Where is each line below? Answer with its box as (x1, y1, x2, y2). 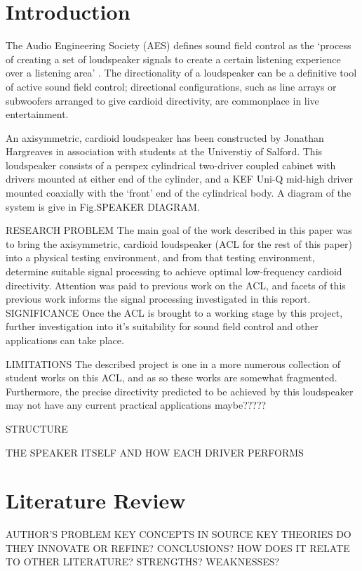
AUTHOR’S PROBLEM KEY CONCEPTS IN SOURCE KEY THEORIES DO (6, 527, 351, 542)
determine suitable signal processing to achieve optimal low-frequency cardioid (6, 264, 342, 279)
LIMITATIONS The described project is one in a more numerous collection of (6, 356, 340, 371)
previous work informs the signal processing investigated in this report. (6, 291, 311, 306)
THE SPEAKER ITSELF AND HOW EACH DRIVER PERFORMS (6, 445, 304, 459)
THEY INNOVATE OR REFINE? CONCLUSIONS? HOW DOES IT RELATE (6, 540, 350, 555)
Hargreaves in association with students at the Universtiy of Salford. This (6, 144, 323, 159)
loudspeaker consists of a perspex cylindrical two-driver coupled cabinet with (6, 157, 336, 172)
